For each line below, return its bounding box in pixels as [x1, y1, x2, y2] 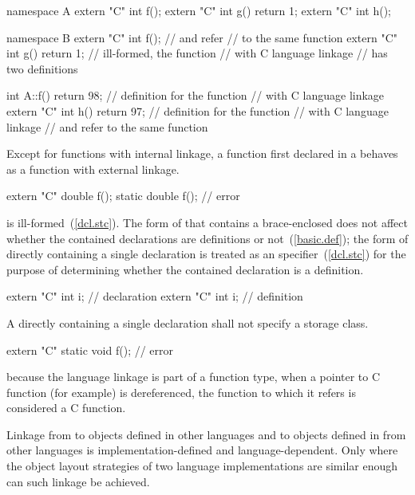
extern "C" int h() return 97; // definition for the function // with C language [6, 102, 389, 119]
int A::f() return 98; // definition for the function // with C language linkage [6, 87, 385, 104]
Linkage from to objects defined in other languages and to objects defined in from [6, 426, 406, 442]
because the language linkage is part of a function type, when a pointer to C [6, 368, 381, 385]
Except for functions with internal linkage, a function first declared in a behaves [6, 145, 398, 162]
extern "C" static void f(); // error [6, 341, 174, 358]
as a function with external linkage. [6, 160, 180, 177]
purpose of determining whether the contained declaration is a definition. [6, 261, 364, 277]
